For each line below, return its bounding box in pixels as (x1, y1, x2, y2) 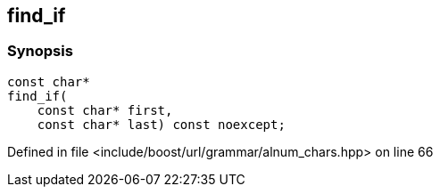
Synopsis (7, 42, 73, 61)
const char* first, (37, 102, 173, 117)
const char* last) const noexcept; (37, 117, 286, 132)
